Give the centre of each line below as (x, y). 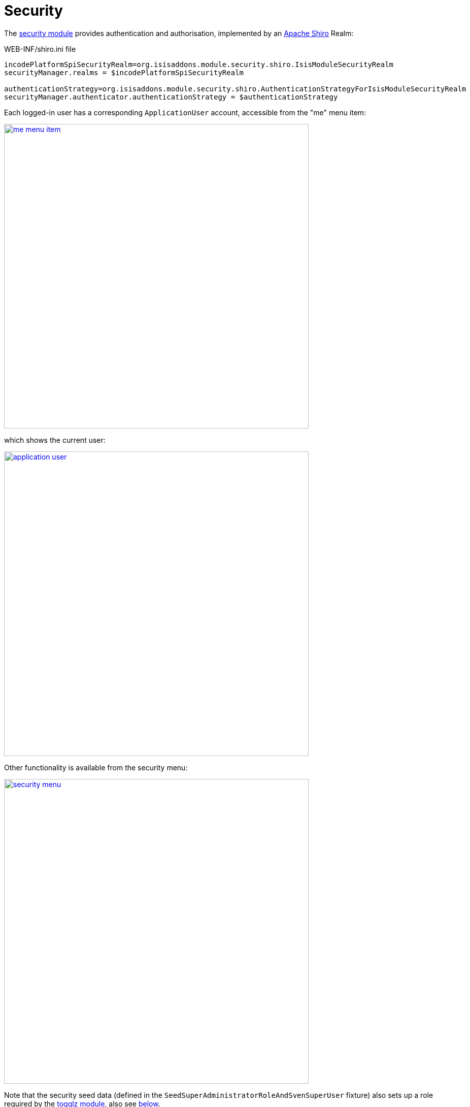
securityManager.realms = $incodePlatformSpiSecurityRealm (124, 72)
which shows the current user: (55, 440)
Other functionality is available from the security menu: (96, 767)
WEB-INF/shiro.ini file (40, 49)
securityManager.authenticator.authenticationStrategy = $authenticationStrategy (171, 97)
